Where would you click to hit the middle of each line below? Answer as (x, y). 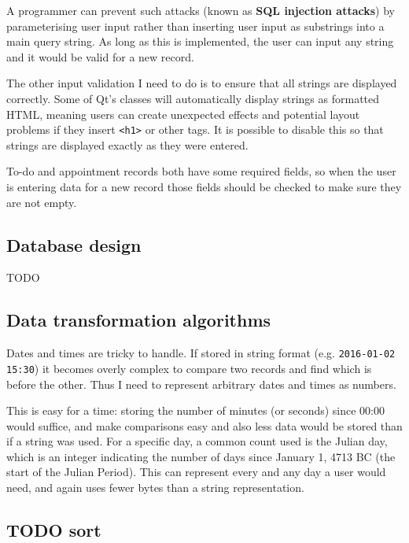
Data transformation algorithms (139, 320)
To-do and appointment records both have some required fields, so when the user (201, 171)
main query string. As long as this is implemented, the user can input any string (200, 41)
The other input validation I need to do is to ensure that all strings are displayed (202, 83)
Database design (74, 244)
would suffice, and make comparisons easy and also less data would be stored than (204, 425)
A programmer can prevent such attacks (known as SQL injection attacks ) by (201, 10)
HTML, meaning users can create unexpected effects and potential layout (183, 114)
